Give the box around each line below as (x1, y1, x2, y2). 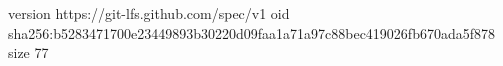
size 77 (8, 42, 49, 63)
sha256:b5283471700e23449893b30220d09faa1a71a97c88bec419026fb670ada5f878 (8, 22, 496, 43)
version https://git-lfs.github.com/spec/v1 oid (8, 3, 290, 23)
